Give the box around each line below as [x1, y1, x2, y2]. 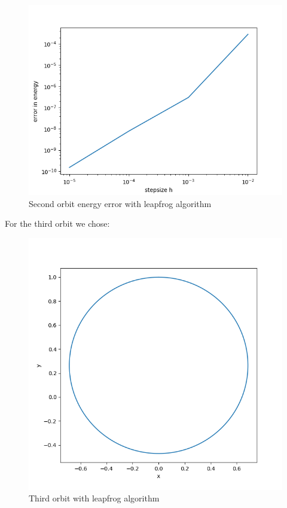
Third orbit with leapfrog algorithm [29, 492, 160, 504]
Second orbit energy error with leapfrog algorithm [29, 197, 212, 209]
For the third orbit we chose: [5, 217, 110, 230]
